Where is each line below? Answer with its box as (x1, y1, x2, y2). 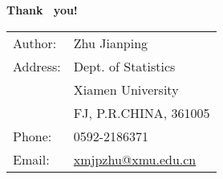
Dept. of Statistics (73, 56, 176, 75)
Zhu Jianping (73, 33, 148, 52)
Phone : (13, 126, 52, 145)
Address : (13, 56, 61, 75)
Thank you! (6, 2, 78, 18)
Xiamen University (73, 79, 179, 99)
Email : (13, 149, 50, 169)
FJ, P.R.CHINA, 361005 (73, 103, 210, 122)
